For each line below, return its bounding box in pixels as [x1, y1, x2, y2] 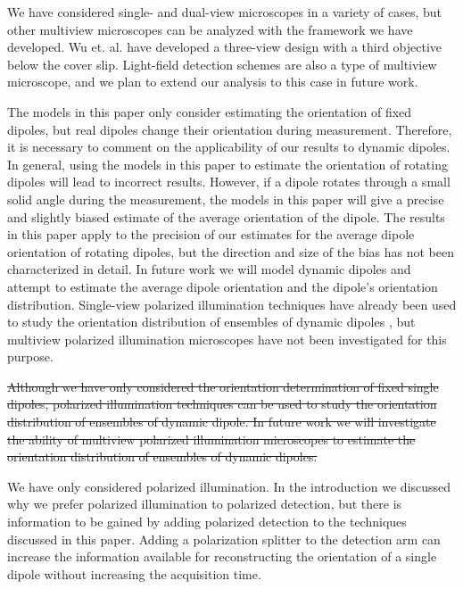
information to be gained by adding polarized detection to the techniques [7, 512, 407, 531]
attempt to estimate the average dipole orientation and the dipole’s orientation [7, 277, 438, 295]
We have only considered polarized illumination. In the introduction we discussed [7, 477, 451, 495]
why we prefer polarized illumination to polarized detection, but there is [7, 494, 402, 513]
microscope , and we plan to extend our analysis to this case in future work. [7, 72, 418, 91]
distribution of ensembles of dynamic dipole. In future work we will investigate [7, 412, 436, 431]
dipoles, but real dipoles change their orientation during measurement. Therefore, [7, 120, 452, 138]
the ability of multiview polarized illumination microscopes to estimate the [7, 429, 416, 448]
